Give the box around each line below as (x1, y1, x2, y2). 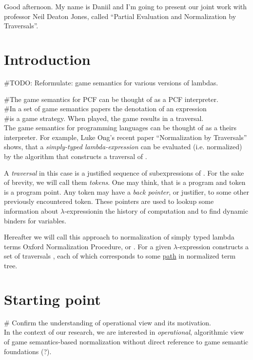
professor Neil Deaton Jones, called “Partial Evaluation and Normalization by (4, 11, 236, 21)
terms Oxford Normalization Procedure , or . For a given (4, 241, 172, 251)
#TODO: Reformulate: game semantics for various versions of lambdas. (4, 77, 218, 87)
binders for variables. (4, 215, 66, 225)
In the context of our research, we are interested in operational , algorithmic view (4, 327, 244, 337)
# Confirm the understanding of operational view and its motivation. (4, 317, 211, 327)
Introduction (4, 49, 91, 69)
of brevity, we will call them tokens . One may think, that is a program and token (4, 177, 246, 187)
